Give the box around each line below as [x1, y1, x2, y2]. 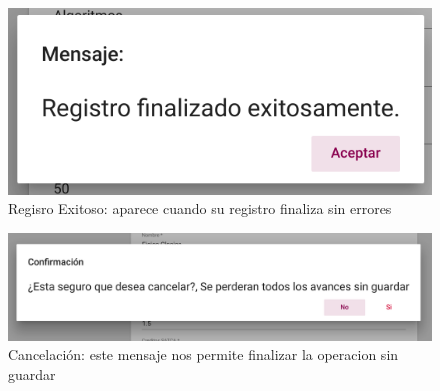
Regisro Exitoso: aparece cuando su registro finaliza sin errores [8, 198, 392, 219]
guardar [8, 363, 56, 384]
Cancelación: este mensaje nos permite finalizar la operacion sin [8, 344, 399, 365]
